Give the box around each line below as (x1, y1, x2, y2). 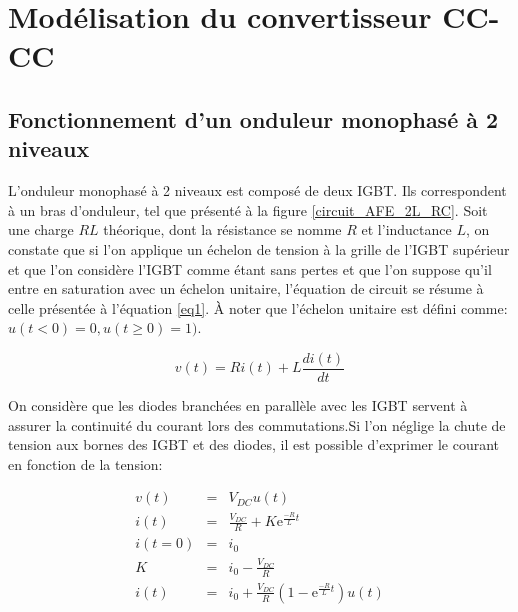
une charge (8, 219, 74, 240)
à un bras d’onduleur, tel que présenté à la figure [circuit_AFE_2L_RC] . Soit (8, 199, 488, 220)
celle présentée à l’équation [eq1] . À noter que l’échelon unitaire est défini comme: (8, 297, 508, 318)
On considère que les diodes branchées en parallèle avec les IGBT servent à (8, 394, 468, 415)
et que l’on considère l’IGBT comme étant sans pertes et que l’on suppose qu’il (8, 258, 492, 279)
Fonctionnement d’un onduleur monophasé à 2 (8, 103, 499, 134)
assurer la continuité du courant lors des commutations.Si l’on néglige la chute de (8, 414, 506, 435)
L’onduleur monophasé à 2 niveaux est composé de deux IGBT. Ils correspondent (8, 180, 507, 201)
